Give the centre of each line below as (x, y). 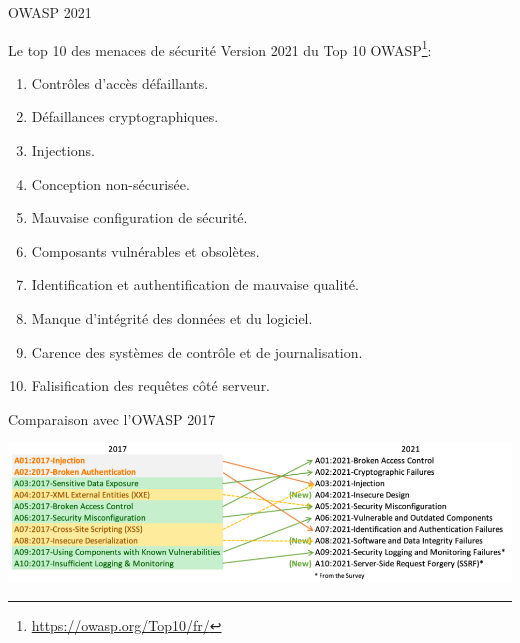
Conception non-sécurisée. (110, 183)
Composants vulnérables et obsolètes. (145, 250)
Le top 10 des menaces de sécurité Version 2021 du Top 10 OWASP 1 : (220, 48)
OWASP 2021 (50, 12)
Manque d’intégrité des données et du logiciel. (172, 318)
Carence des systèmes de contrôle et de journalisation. (197, 351)
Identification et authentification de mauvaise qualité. (195, 284)
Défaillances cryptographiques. (125, 116)
